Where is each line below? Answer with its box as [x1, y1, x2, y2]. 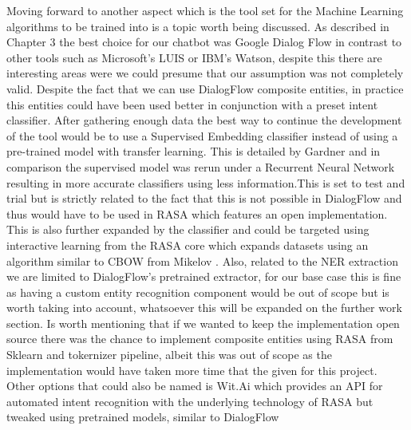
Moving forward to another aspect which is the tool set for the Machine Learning [6, 2, 404, 18]
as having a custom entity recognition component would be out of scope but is [6, 283, 389, 300]
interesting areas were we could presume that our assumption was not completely [6, 65, 404, 81]
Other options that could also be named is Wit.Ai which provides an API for [6, 377, 383, 394]
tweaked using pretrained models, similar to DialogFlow [6, 408, 279, 425]
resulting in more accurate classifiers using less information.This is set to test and [6, 174, 405, 191]
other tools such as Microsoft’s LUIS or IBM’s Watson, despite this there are [6, 49, 382, 65]
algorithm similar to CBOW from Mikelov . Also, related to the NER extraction [6, 252, 398, 269]
